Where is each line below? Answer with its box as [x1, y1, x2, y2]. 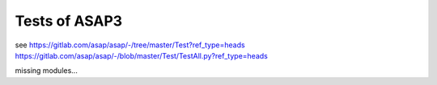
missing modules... [15, 66, 78, 75]
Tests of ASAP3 [15, 12, 123, 30]
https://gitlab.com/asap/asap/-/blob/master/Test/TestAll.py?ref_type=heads [15, 51, 269, 60]
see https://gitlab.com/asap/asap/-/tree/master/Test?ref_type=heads [15, 40, 246, 50]
